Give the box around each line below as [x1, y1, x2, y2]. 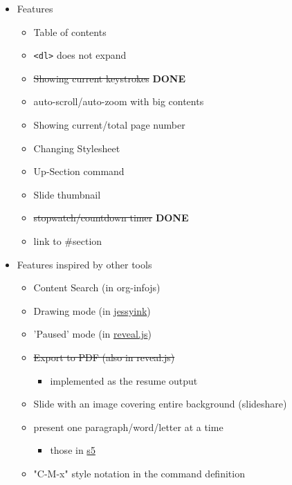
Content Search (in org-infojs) [33, 280, 161, 295]
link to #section [33, 234, 102, 248]
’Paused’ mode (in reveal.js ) [33, 327, 152, 341]
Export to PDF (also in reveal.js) [33, 349, 175, 364]
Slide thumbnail [33, 187, 101, 201]
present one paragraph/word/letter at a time [33, 419, 223, 434]
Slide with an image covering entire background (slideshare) [33, 396, 287, 411]
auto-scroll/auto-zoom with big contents [33, 94, 204, 109]
